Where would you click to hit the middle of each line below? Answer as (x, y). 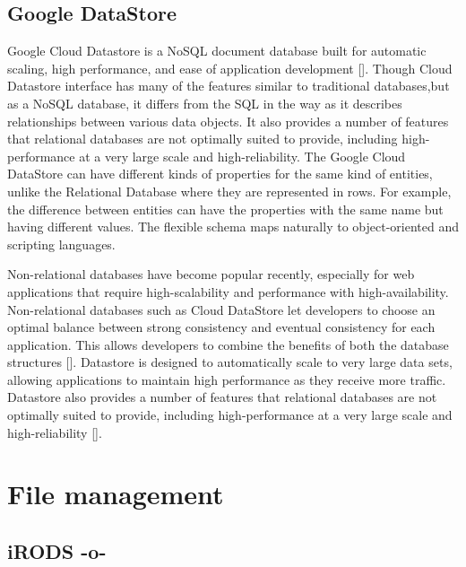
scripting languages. (61, 244)
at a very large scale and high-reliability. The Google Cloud (242, 156)
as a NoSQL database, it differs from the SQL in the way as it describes (205, 103)
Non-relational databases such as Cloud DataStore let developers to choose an (221, 309)
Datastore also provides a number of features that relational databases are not (222, 397)
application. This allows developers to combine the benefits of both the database (228, 344)
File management (116, 494)
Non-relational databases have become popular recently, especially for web (211, 274)
